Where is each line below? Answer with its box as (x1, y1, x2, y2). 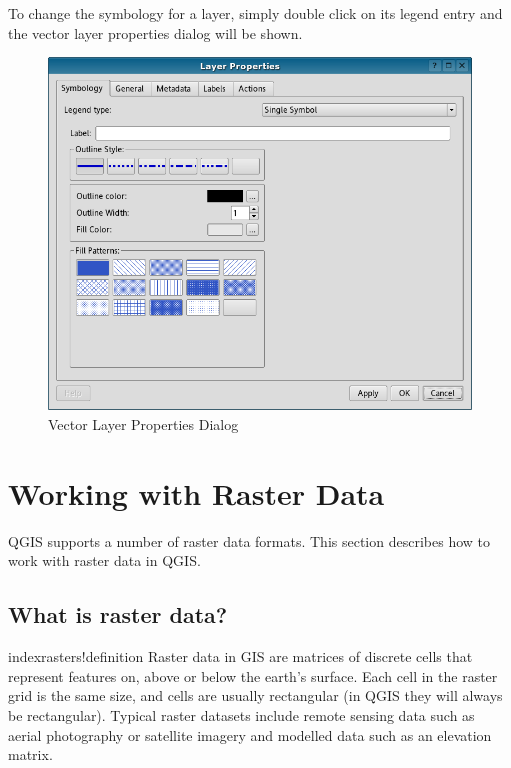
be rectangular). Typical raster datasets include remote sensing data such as (8, 704, 475, 725)
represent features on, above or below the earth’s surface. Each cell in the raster (8, 665, 498, 686)
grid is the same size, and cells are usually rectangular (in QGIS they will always (8, 685, 503, 706)
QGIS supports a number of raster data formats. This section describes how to (8, 530, 490, 551)
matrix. (8, 744, 53, 765)
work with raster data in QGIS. (8, 550, 201, 571)
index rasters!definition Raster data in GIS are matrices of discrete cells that (8, 646, 473, 667)
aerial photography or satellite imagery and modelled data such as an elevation (8, 724, 492, 745)
